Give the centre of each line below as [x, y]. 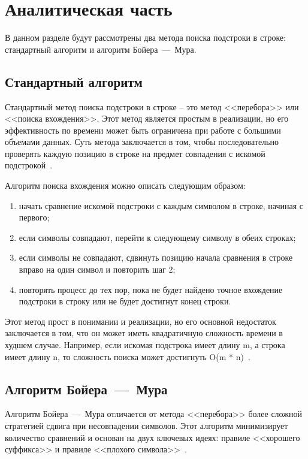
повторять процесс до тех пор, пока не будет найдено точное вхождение [151, 289]
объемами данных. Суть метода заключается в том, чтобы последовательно [142, 142]
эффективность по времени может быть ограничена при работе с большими [143, 130]
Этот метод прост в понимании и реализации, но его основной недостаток [141, 321]
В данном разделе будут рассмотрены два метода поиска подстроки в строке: [145, 37]
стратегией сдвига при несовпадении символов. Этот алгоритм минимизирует [147, 425]
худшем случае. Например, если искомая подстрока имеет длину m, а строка [145, 345]
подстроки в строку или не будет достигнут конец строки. [125, 301]
